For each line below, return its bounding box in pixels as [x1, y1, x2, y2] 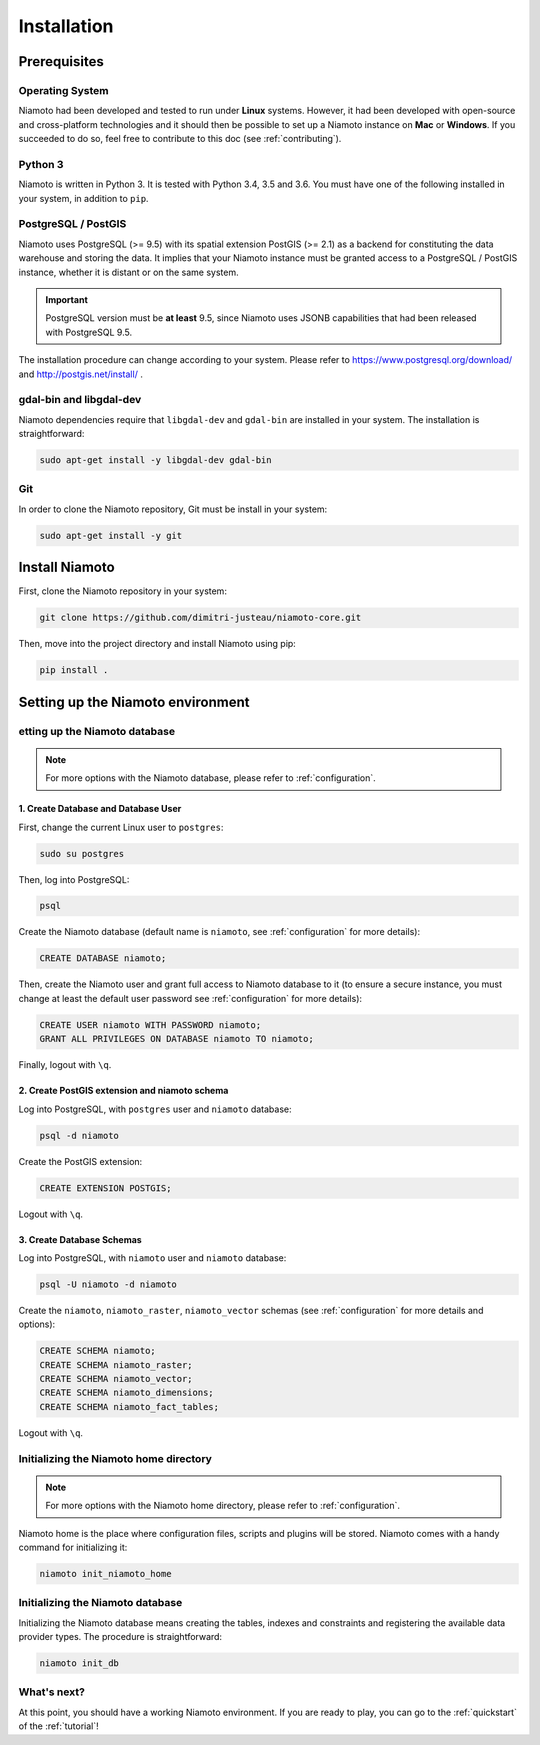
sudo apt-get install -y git [39, 530, 183, 541]
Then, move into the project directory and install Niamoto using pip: [18, 638, 297, 650]
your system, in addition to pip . [18, 192, 149, 204]
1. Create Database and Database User [18, 803, 182, 815]
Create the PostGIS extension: [18, 1155, 143, 1167]
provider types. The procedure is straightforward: [18, 1631, 223, 1643]
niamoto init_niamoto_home [39, 1568, 172, 1579]
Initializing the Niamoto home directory [18, 1451, 212, 1465]
